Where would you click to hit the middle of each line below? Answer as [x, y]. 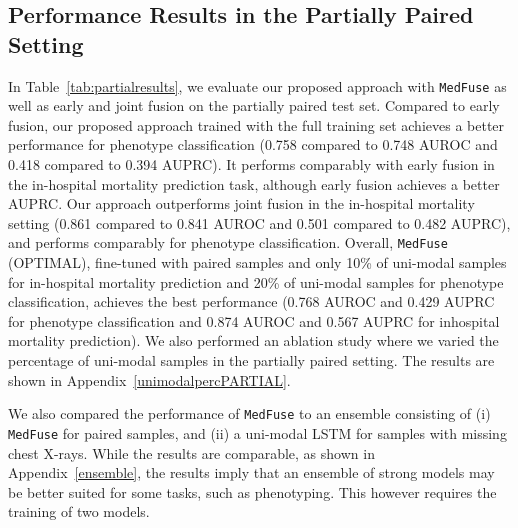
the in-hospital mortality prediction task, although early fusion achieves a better [254, 183]
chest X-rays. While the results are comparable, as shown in [191, 452]
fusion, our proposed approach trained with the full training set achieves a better [256, 124]
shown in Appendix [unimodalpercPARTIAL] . [149, 379]
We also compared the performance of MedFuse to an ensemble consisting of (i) [249, 413]
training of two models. [79, 511]
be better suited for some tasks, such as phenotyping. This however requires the [252, 491]
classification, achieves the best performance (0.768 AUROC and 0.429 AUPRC [251, 301]
